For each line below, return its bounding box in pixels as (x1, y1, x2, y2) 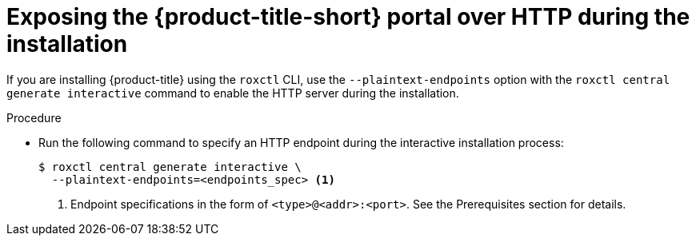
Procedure (6, 110, 62, 125)
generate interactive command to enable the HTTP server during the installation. (6, 85, 459, 100)
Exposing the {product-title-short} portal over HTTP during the (6, 3, 690, 30)
